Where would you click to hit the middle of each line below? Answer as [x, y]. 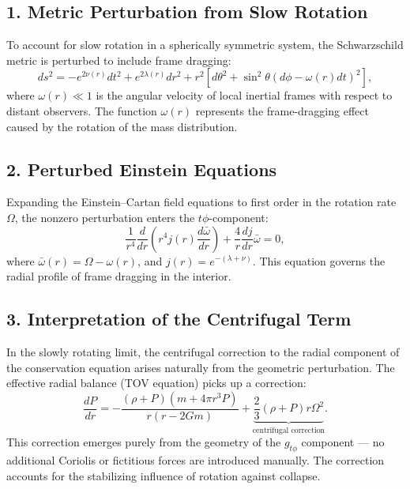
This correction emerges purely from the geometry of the [144, 442]
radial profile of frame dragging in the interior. [119, 276]
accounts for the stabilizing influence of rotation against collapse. [164, 475]
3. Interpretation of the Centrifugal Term [179, 319]
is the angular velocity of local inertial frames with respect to [244, 95]
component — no [343, 442]
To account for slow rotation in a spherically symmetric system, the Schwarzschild [205, 45]
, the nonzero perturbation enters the [105, 217]
